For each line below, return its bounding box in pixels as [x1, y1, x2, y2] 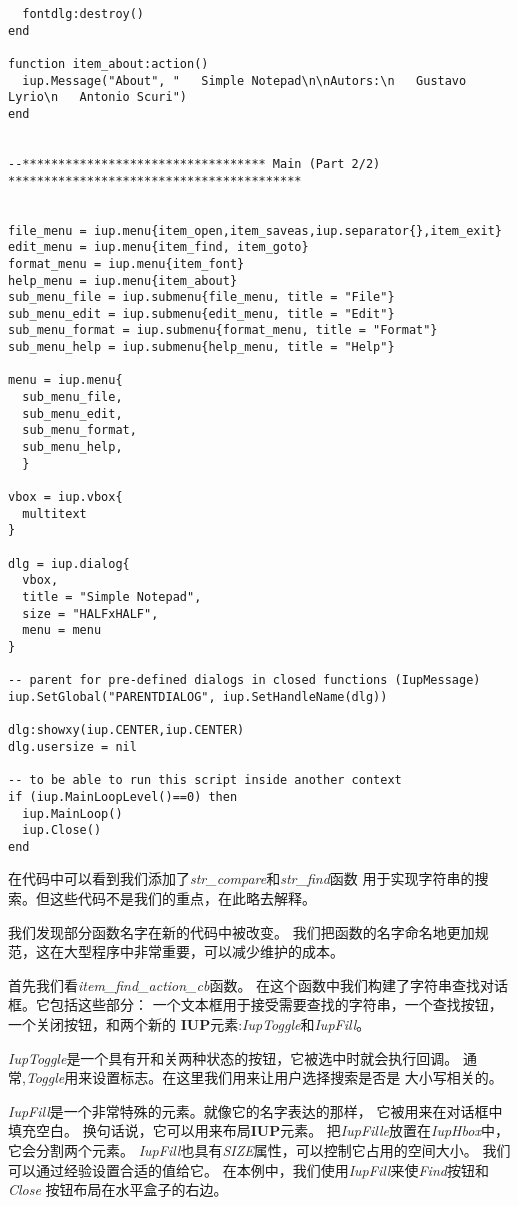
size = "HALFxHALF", [22, 606, 159, 621]
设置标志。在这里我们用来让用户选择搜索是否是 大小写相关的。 [92, 1067, 503, 1088]
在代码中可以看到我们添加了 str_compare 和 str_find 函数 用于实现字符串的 [8, 868, 475, 889]
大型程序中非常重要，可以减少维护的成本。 [63, 941, 344, 962]
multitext [22, 506, 87, 521]
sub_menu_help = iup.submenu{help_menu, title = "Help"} [8, 340, 395, 355]
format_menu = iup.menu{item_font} [8, 256, 245, 271]
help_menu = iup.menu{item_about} [8, 273, 238, 288]
